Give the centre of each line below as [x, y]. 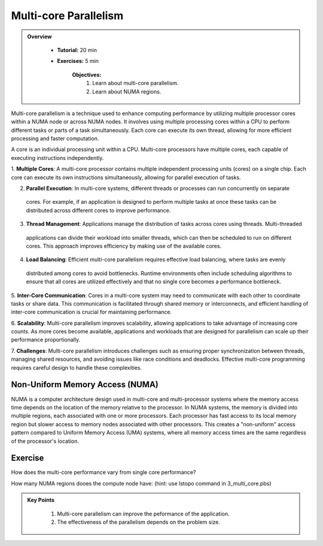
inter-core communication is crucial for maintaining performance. [92, 312]
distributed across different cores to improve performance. [98, 210]
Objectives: [87, 74]
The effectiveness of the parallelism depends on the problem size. [139, 522]
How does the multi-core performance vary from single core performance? [103, 472]
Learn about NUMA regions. [127, 91]
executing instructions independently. [57, 158]
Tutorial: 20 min [77, 50]
